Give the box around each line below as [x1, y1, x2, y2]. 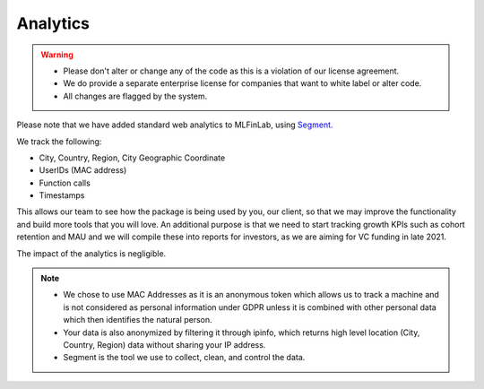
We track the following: [16, 135, 102, 147]
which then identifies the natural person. [63, 315, 212, 325]
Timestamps [39, 190, 85, 201]
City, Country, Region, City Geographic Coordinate [39, 152, 226, 163]
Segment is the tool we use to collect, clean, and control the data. [63, 352, 306, 363]
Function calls [39, 177, 91, 188]
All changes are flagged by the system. [63, 91, 208, 101]
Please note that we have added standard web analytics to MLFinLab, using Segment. [16, 119, 333, 130]
